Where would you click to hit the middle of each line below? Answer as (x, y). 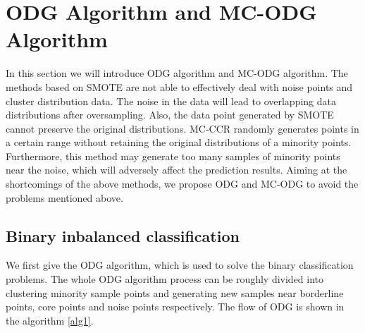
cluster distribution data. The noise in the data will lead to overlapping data (171, 101)
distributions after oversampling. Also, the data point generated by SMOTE (170, 115)
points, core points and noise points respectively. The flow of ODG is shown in (175, 307)
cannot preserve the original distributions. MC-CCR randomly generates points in (182, 128)
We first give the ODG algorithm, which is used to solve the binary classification (180, 265)
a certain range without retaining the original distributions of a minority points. (179, 142)
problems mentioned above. (64, 197)
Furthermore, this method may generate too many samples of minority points (173, 156)
